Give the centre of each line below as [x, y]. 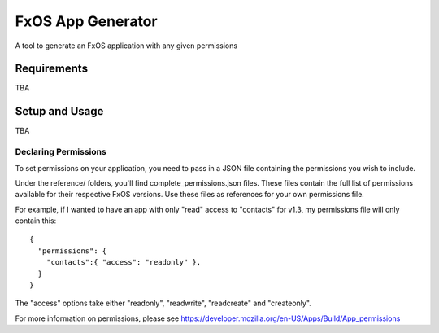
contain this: [36, 221]
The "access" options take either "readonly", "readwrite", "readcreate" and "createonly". [163, 303]
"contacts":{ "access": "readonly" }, [124, 262]
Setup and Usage [59, 111]
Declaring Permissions [61, 152]
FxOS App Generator [86, 21]
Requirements [52, 69]
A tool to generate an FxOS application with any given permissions [126, 46]
